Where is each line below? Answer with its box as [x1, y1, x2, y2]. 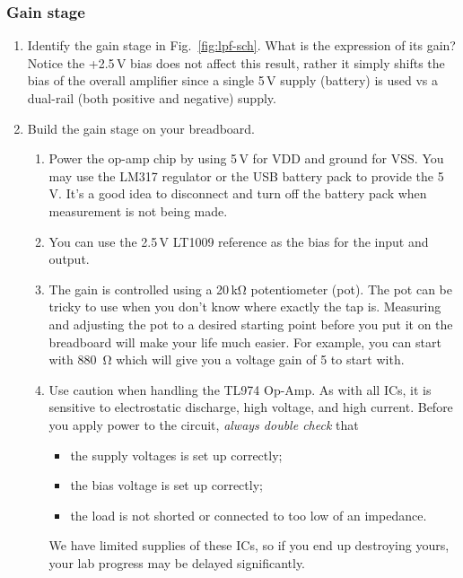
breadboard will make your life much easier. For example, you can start [48, 332, 441, 351]
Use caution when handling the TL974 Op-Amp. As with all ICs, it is [48, 380, 432, 398]
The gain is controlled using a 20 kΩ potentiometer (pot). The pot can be [48, 279, 452, 298]
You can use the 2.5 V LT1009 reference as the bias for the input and [48, 232, 429, 250]
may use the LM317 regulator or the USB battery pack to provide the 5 [48, 166, 444, 185]
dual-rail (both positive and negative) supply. [27, 89, 276, 107]
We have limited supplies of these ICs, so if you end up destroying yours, [48, 536, 450, 555]
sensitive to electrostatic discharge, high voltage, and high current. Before [48, 398, 453, 416]
